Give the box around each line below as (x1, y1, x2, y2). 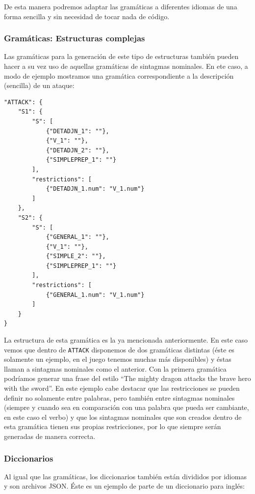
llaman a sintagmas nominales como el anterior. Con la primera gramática (4, 363, 227, 374)
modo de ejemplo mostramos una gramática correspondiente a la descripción (4, 70, 234, 81)
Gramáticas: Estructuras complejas (4, 32, 145, 44)
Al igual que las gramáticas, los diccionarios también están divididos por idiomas (4, 471, 247, 481)
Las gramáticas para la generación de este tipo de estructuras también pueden (4, 51, 239, 61)
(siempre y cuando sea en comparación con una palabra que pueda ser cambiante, (4, 402, 249, 412)
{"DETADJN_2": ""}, (46, 146, 109, 154)
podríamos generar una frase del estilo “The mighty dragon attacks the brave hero (4, 373, 251, 383)
